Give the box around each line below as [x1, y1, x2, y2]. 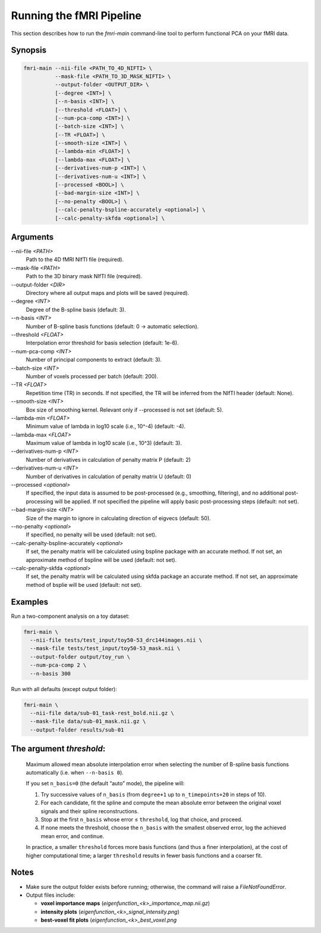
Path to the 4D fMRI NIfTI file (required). [26, 256, 124, 263]
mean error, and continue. [40, 832, 105, 839]
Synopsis [11, 45, 47, 55]
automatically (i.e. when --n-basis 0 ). [26, 769, 124, 776]
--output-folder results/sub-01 [30, 726, 124, 733]
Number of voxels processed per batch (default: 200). [26, 372, 159, 380]
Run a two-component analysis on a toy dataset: [11, 612, 130, 620]
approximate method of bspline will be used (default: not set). [26, 556, 177, 563]
